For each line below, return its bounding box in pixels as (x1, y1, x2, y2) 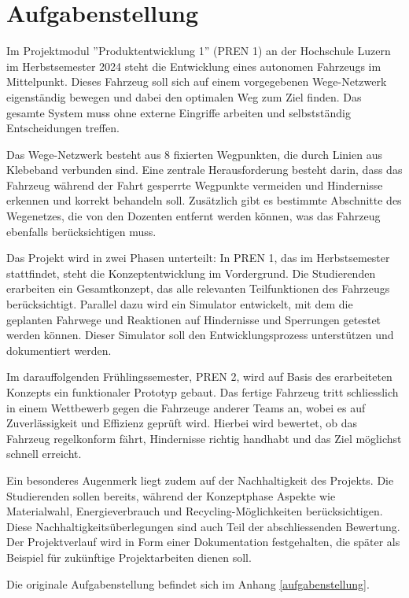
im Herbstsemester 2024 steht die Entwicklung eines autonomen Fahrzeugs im (6, 57, 381, 74)
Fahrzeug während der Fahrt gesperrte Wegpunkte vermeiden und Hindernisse (6, 176, 383, 193)
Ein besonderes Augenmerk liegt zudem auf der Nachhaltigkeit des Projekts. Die (6, 471, 394, 488)
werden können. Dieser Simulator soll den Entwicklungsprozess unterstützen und (6, 327, 394, 343)
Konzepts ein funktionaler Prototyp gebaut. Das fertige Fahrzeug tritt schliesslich (6, 384, 399, 400)
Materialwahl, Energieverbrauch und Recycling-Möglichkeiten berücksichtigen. (6, 503, 383, 519)
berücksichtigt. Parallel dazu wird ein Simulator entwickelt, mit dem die (6, 296, 353, 312)
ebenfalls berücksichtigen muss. (6, 223, 157, 239)
